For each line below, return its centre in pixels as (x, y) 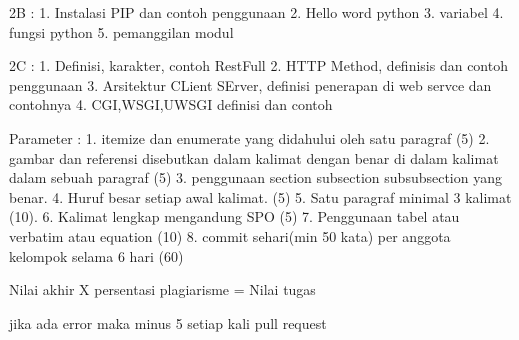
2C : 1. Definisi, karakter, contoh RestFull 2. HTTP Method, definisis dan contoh (258, 65)
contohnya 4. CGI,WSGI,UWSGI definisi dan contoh (171, 104)
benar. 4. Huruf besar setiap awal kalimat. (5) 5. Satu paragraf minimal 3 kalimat (260, 196)
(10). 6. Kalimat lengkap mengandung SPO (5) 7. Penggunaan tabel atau (234, 216)
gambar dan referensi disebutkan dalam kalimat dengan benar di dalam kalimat (254, 157)
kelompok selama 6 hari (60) (96, 255)
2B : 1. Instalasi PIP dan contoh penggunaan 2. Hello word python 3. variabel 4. (256, 12)
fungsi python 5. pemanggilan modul (121, 31)
